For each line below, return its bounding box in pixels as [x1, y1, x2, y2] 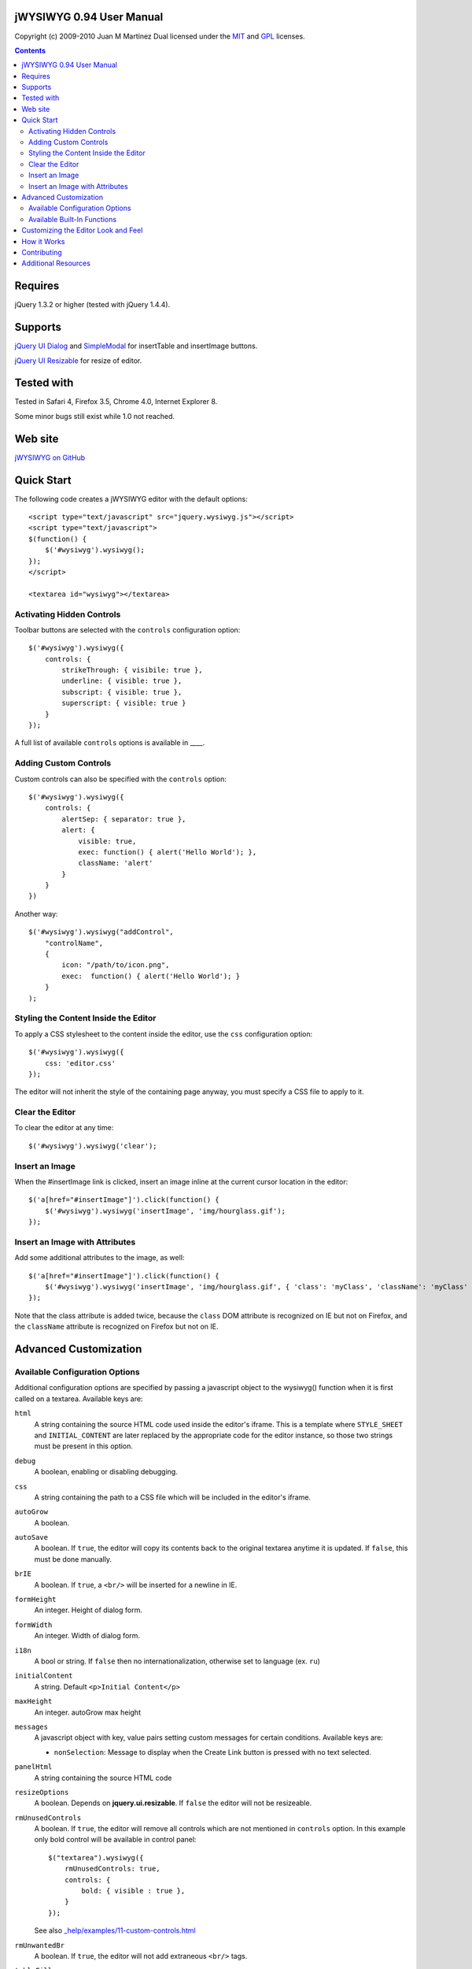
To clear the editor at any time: [14, 1123, 114, 1133]
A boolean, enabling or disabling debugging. [34, 1467, 179, 1477]
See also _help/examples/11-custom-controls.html [34, 1926, 196, 1935]
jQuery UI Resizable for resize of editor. [14, 355, 142, 365]
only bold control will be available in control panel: [34, 1835, 197, 1845]
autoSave [14, 1533, 49, 1542]
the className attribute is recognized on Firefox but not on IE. [14, 1322, 219, 1331]
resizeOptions [14, 1788, 69, 1797]
